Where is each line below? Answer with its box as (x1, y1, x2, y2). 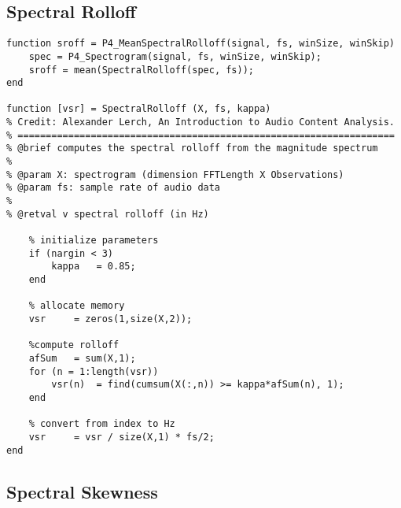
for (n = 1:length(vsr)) (28, 365, 159, 377)
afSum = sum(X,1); (28, 352, 136, 364)
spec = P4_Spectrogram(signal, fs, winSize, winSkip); (28, 50, 322, 62)
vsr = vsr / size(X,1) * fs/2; (28, 431, 215, 443)
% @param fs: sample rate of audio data (6, 182, 221, 194)
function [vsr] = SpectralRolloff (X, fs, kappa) (6, 103, 271, 115)
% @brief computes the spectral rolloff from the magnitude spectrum (6, 143, 378, 154)
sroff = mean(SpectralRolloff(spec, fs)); (28, 64, 254, 76)
